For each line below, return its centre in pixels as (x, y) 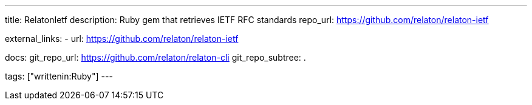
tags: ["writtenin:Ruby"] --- (59, 76)
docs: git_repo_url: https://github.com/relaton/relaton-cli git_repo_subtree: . (155, 57)
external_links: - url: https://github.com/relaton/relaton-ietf (122, 39)
